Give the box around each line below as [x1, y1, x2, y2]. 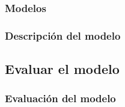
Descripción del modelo [5, 28, 121, 43]
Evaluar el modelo [5, 60, 120, 78]
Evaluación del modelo [5, 91, 116, 106]
